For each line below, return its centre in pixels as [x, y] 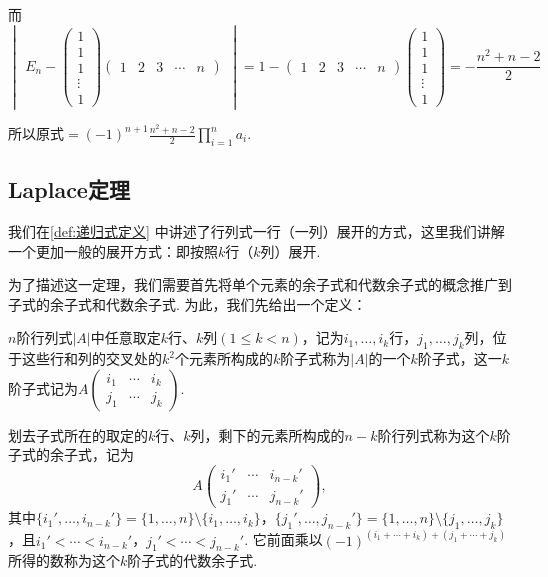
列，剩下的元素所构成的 [267, 434]
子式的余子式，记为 [71, 454]
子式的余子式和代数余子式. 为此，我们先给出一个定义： [187, 303]
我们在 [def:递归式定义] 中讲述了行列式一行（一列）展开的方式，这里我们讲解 [256, 231]
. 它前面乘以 [283, 539]
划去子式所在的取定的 [78, 434]
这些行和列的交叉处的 [91, 358]
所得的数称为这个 [64, 560]
